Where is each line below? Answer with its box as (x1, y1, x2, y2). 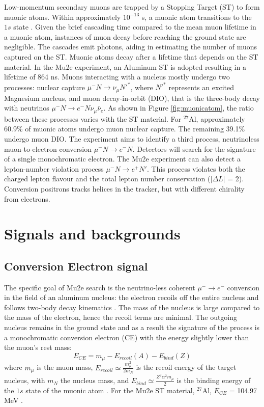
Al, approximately (189, 113, 245, 124)
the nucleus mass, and (60, 375, 129, 386)
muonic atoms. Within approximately (4, 11, 121, 22)
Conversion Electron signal (4, 258, 148, 274)
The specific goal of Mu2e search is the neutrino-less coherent (4, 282, 195, 292)
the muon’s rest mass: (4, 342, 72, 352)
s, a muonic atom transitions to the (141, 11, 252, 22)
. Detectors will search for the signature (132, 143, 256, 154)
